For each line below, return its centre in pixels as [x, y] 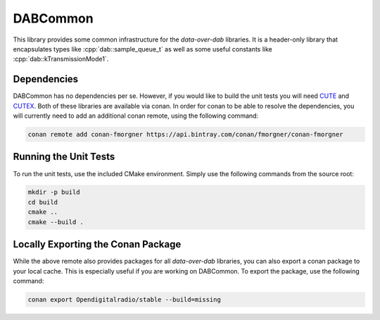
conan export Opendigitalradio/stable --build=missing [124, 299]
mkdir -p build [54, 192]
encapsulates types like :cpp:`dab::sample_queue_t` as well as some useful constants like [142, 49]
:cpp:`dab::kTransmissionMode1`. [61, 59]
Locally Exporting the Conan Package [97, 244]
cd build [43, 202]
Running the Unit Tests [64, 157]
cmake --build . [56, 222]
